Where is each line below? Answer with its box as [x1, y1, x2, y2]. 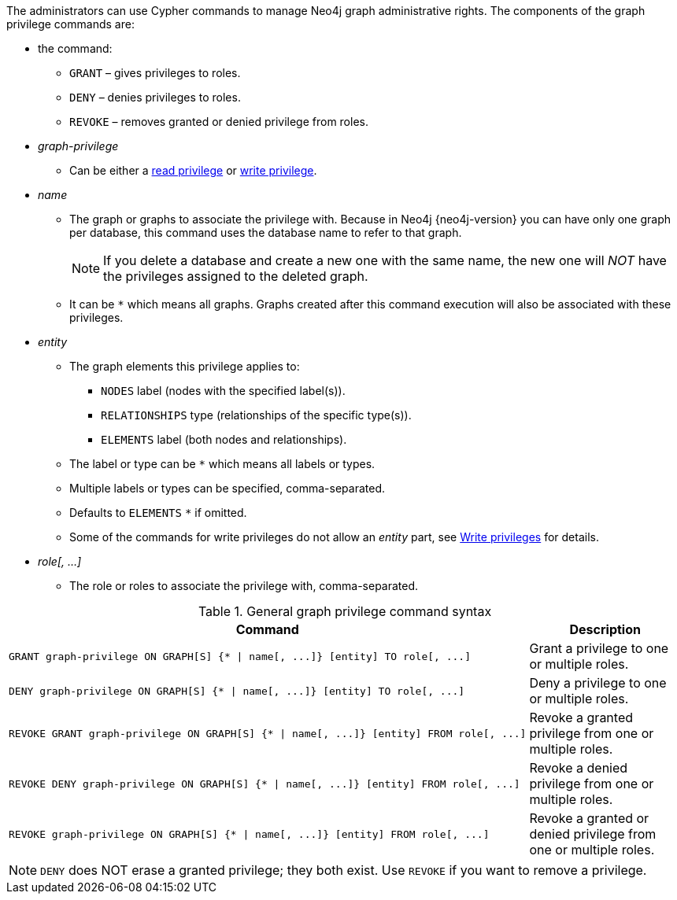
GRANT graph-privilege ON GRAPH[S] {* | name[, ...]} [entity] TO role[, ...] [9, 650, 471, 662]
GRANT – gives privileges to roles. [69, 66, 241, 79]
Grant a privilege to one [529, 640, 669, 656]
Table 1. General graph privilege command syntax [198, 603, 492, 619]
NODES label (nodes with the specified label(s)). [101, 384, 346, 397]
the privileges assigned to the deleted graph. [103, 268, 368, 284]
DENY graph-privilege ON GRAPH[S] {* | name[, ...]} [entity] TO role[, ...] [9, 684, 465, 697]
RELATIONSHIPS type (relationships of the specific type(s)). [101, 408, 412, 422]
